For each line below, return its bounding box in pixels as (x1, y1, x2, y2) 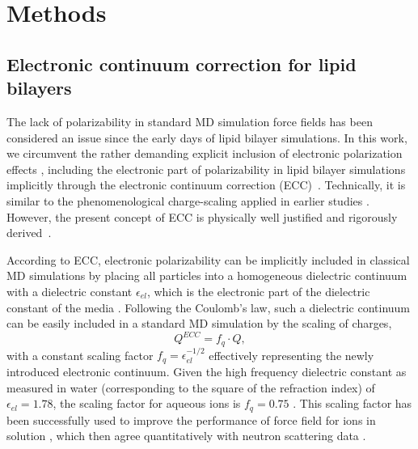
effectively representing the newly (209, 346, 374, 363)
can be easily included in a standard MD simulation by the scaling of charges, (6, 315, 392, 332)
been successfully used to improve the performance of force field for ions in (6, 411, 376, 428)
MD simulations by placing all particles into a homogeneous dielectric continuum (6, 267, 407, 284)
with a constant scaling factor (6, 346, 154, 363)
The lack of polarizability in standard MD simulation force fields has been (6, 112, 373, 129)
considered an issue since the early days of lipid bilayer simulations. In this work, (6, 129, 407, 146)
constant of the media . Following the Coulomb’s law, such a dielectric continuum (6, 299, 411, 316)
